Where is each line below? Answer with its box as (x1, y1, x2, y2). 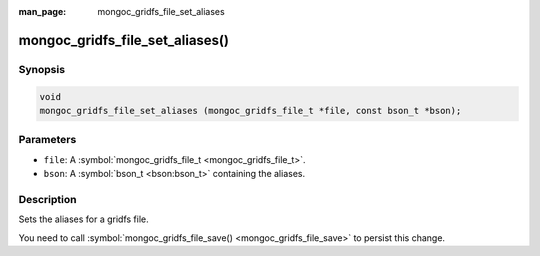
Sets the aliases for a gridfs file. (18, 213, 149, 225)
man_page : (18, 6, 67, 17)
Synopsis (18, 62, 65, 76)
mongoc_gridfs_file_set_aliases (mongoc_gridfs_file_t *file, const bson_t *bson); (39, 105, 462, 116)
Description (18, 192, 77, 206)
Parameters (18, 133, 77, 147)
